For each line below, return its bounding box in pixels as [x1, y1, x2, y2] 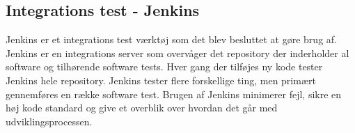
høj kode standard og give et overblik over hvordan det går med [6, 100, 278, 115]
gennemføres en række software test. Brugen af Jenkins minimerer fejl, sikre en [6, 86, 342, 101]
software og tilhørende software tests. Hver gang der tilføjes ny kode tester [6, 59, 323, 74]
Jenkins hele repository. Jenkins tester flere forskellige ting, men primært [6, 72, 316, 87]
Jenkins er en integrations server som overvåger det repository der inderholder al [6, 45, 349, 60]
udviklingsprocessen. [6, 114, 93, 128]
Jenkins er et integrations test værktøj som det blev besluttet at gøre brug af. [6, 32, 337, 47]
